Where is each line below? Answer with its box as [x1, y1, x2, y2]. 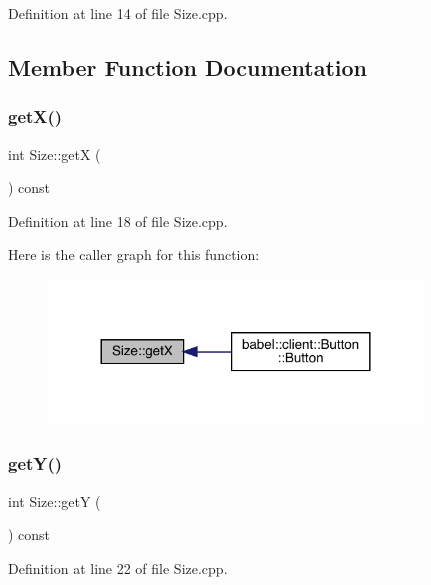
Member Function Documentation [8, 51, 368, 82]
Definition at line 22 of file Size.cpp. [8, 557, 228, 578]
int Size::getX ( [8, 143, 101, 164]
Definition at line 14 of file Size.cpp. [8, 3, 228, 23]
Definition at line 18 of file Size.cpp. [8, 210, 228, 231]
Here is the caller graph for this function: [8, 244, 260, 265]
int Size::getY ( [8, 490, 101, 511]
